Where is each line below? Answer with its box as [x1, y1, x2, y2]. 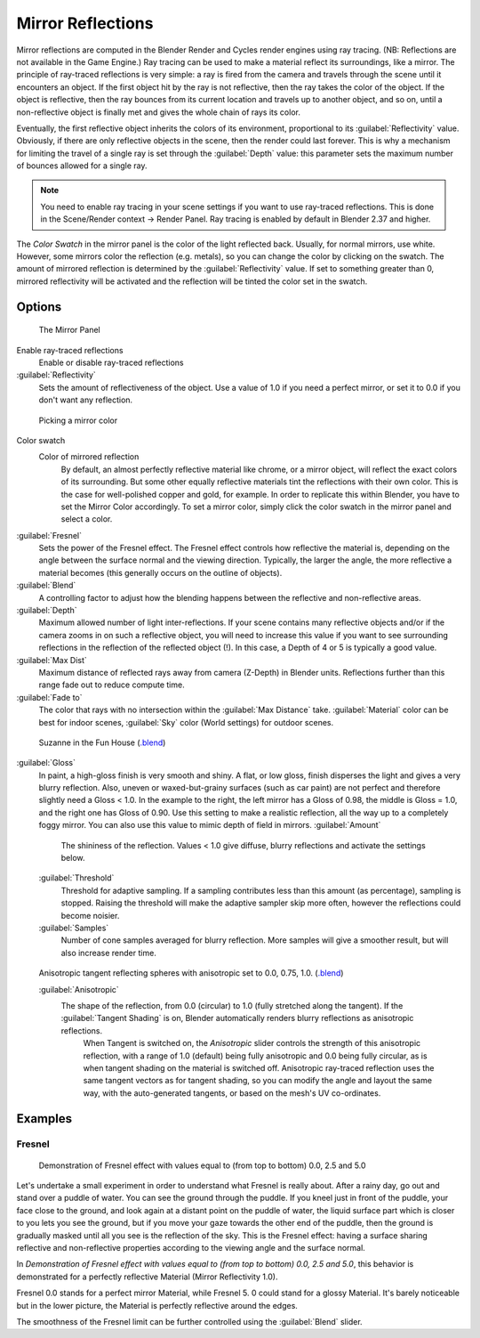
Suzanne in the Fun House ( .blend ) [38, 737, 166, 748]
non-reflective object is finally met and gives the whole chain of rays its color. [16, 107, 301, 118]
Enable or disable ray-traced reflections [38, 357, 184, 368]
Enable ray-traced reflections [16, 345, 124, 355]
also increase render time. [60, 947, 157, 958]
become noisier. [60, 910, 120, 920]
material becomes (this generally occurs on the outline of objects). [38, 567, 283, 578]
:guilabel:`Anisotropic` [38, 984, 119, 994]
